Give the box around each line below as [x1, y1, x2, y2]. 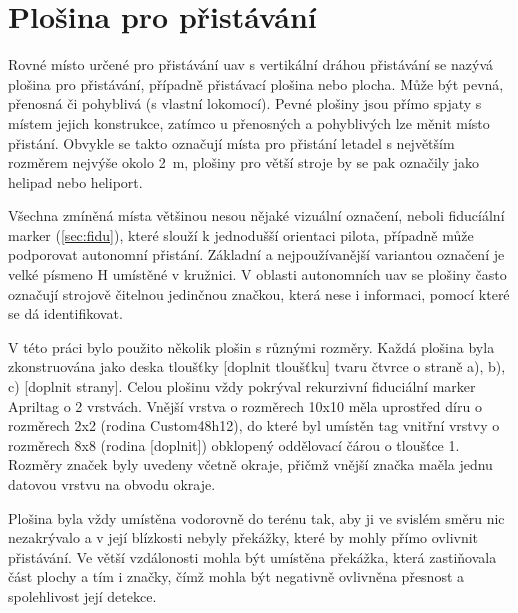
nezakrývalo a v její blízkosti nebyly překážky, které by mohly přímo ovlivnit [8, 527, 479, 548]
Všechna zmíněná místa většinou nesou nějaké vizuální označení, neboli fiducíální [8, 205, 505, 226]
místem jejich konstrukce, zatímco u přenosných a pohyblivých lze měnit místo [8, 112, 490, 133]
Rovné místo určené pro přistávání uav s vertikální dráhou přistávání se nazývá [8, 54, 494, 75]
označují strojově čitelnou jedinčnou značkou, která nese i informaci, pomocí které [8, 283, 510, 304]
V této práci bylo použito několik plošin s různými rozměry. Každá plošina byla [8, 336, 495, 357]
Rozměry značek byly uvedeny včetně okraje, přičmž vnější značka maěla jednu [8, 454, 493, 475]
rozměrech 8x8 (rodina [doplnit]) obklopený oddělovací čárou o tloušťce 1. [8, 434, 460, 455]
